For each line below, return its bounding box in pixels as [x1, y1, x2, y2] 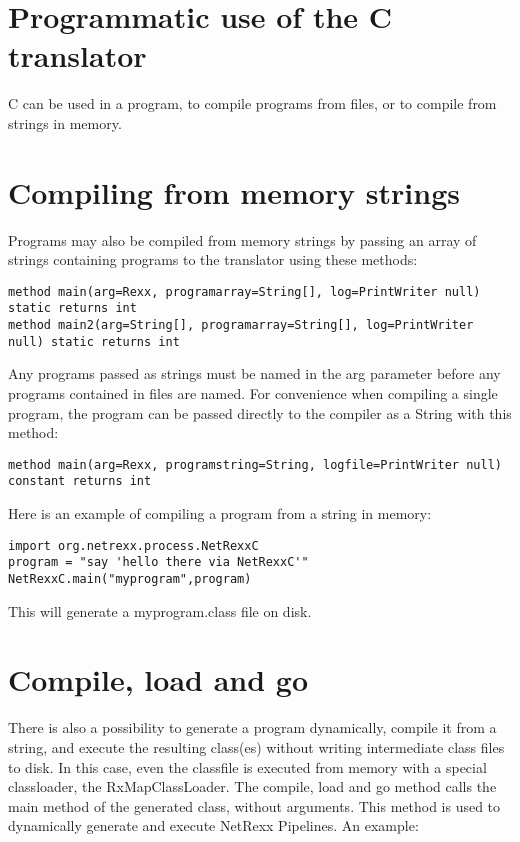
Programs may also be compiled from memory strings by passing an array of [8, 229, 477, 250]
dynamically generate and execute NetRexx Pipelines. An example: [8, 815, 419, 836]
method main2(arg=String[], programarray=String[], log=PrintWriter [8, 318, 474, 333]
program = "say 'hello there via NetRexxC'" [8, 555, 309, 570]
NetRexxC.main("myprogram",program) [8, 572, 252, 587]
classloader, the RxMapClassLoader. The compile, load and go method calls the [8, 776, 497, 797]
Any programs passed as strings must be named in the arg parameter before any [8, 363, 501, 384]
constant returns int [8, 474, 152, 489]
